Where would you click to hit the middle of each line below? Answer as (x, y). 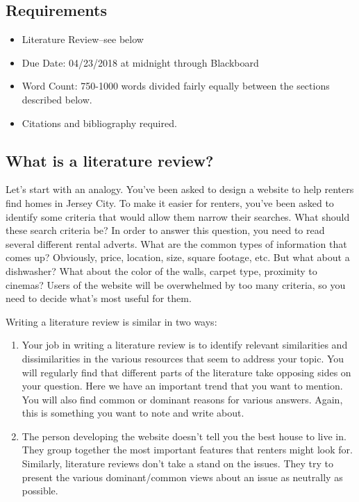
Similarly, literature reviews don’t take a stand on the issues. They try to (177, 463)
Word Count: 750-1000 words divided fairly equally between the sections (176, 86)
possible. (40, 491)
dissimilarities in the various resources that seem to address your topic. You (183, 358)
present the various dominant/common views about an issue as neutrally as (182, 477)
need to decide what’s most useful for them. (99, 298)
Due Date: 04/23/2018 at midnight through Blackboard (140, 62)
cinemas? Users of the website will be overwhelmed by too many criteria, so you (176, 284)
